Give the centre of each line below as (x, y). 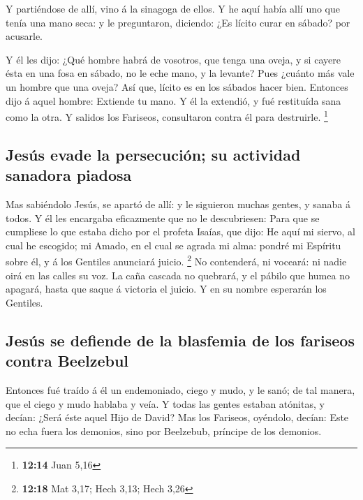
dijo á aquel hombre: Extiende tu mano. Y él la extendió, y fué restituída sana (173, 100)
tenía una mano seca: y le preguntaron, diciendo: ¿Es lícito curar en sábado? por (178, 22)
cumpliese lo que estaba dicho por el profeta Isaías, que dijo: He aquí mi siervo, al (180, 231)
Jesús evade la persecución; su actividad (153, 154)
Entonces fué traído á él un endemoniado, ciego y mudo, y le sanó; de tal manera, (180, 390)
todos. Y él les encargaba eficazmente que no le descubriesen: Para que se (163, 218)
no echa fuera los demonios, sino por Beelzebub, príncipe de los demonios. (164, 431)
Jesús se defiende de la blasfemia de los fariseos (180, 340)
